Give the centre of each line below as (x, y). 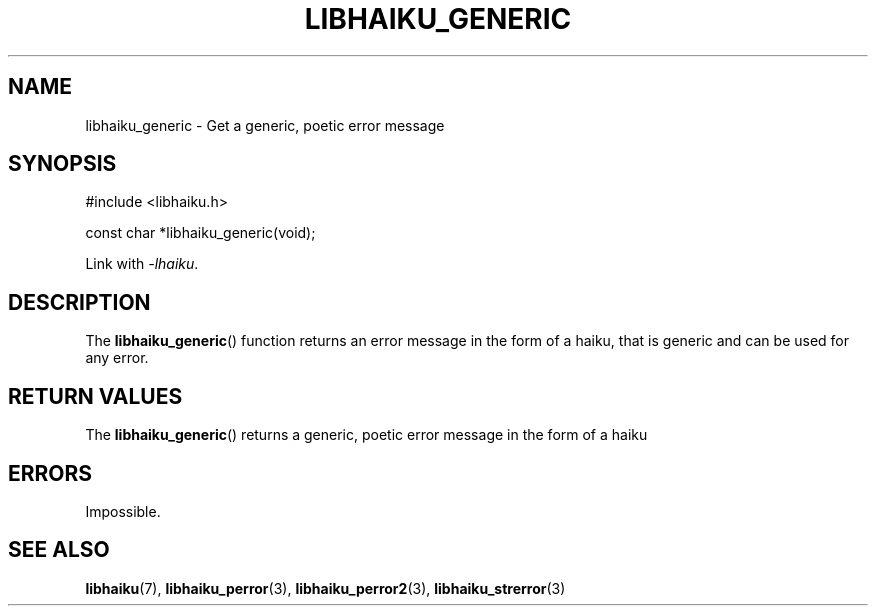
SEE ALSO (59, 550)
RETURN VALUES (95, 396)
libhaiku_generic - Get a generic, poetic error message (265, 125)
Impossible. (123, 511)
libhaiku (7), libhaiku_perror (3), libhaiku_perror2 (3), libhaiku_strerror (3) (325, 588)
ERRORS (50, 473)
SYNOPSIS (62, 164)
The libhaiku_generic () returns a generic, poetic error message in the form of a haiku (366, 435)
